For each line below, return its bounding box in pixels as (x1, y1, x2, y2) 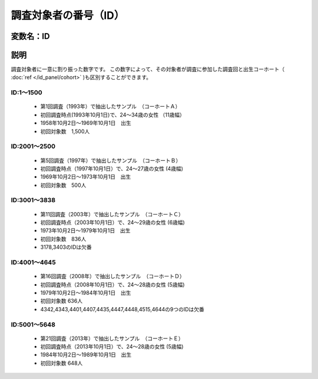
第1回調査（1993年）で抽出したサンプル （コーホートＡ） (40, 103, 181, 110)
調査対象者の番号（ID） (11, 9, 125, 22)
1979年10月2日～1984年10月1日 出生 (40, 289, 131, 296)
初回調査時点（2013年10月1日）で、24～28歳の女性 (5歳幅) (40, 343, 184, 350)
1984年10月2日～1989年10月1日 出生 (40, 351, 132, 358)
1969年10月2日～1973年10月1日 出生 (40, 173, 131, 180)
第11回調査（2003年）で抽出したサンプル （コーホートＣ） (40, 210, 184, 217)
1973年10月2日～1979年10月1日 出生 (40, 227, 131, 234)
